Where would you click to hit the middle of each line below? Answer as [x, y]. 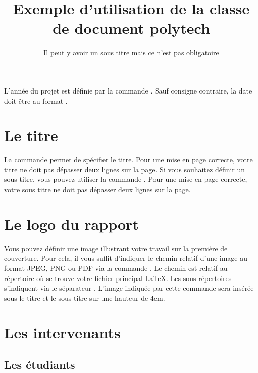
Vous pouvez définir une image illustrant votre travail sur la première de [116, 248]
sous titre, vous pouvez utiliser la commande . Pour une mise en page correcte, [126, 179]
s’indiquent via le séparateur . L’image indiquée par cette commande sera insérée [129, 288]
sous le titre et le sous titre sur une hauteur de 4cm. [85, 297]
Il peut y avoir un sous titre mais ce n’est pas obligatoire [131, 52]
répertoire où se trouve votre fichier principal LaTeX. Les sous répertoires [118, 278]
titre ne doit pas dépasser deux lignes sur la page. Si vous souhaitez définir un [125, 169]
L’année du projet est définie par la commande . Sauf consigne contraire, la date [128, 90]
